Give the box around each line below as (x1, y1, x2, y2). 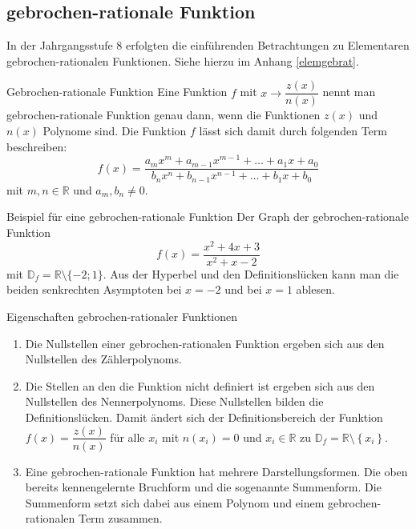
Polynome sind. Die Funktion (42, 122, 187, 139)
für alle (110, 428, 145, 445)
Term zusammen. (78, 510, 163, 527)
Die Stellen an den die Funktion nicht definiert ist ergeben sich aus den (25, 377, 375, 394)
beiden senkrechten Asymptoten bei (6, 281, 182, 298)
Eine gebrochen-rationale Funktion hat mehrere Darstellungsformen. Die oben (25, 463, 408, 479)
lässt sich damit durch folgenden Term (199, 122, 387, 139)
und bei (224, 281, 262, 298)
